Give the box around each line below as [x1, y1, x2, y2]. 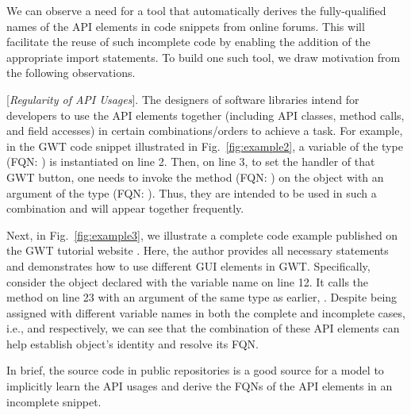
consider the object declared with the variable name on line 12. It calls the [6, 273, 369, 290]
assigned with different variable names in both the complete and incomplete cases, [6, 304, 405, 321]
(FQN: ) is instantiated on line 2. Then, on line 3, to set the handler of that [6, 153, 375, 170]
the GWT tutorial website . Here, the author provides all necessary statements [6, 242, 389, 259]
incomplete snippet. [6, 393, 102, 409]
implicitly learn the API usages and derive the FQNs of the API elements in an [6, 378, 393, 394]
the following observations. [6, 64, 136, 81]
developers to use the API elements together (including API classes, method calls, [6, 106, 405, 123]
